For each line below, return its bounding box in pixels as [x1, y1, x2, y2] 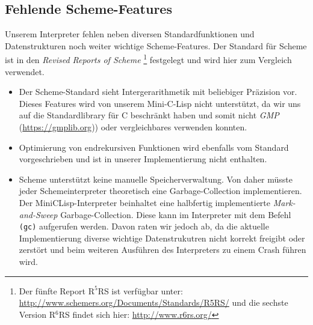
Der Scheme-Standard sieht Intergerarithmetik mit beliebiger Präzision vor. [19, 85, 297, 98]
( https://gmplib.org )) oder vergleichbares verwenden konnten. [19, 121, 247, 133]
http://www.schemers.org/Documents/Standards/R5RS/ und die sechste [19, 296, 288, 309]
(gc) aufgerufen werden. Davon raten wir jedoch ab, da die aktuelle [19, 220, 269, 232]
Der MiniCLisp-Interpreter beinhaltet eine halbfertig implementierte [19, 196, 271, 208]
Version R [19, 308, 55, 320]
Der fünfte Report [19, 284, 85, 297]
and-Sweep [19, 208, 58, 220]
